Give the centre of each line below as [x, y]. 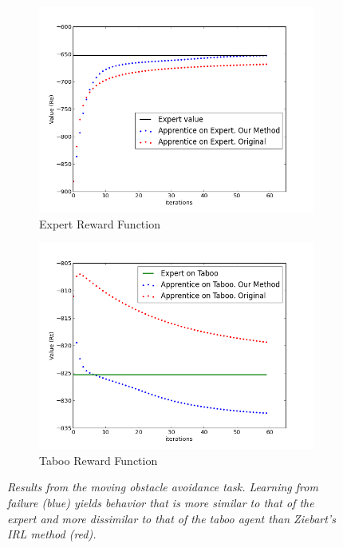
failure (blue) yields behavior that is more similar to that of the [161, 502]
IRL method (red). [52, 534]
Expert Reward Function [100, 223]
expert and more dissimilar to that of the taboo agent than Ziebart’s [171, 518]
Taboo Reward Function [99, 460]
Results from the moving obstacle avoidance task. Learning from [163, 487]
